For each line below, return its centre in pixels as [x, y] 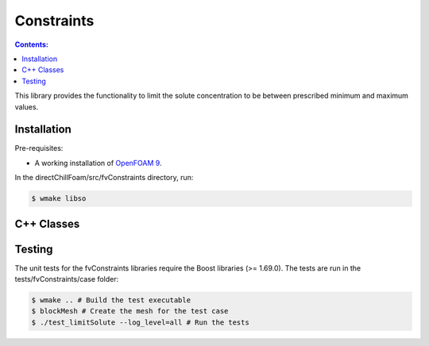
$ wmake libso [59, 199]
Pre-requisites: [39, 148]
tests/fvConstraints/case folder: [67, 279]
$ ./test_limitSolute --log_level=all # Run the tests [140, 322]
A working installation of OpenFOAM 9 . [98, 163]
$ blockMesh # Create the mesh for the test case [130, 311]
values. [27, 106]
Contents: [32, 44]
